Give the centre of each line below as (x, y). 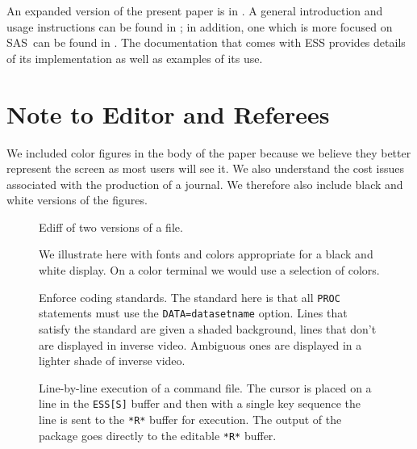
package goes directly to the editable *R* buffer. (158, 435)
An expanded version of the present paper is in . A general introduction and (195, 10)
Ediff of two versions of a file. (111, 227)
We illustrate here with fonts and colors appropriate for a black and (206, 254)
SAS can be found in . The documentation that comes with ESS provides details (206, 42)
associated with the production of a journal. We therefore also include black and (205, 184)
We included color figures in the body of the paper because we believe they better (209, 152)
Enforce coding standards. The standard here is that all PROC (190, 297)
